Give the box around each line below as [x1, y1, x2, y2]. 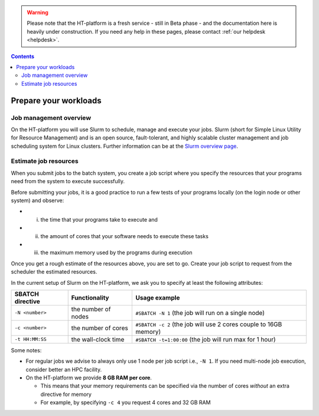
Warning [27, 9, 48, 16]
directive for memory [40, 391, 92, 398]
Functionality [71, 293, 109, 301]
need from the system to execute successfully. [11, 178, 125, 185]
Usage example [135, 293, 180, 301]
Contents [11, 53, 35, 60]
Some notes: [11, 346, 42, 354]
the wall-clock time [71, 335, 125, 343]
